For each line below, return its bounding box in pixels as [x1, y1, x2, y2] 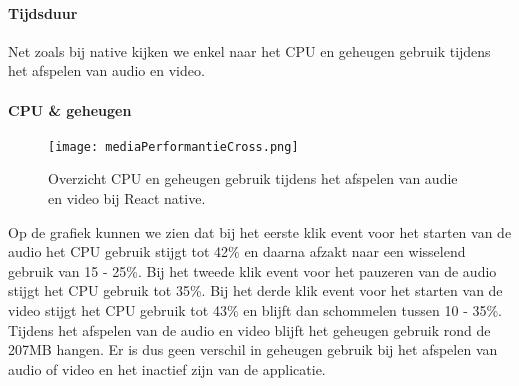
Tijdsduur [8, 2, 78, 23]
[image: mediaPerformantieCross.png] [48, 139, 299, 154]
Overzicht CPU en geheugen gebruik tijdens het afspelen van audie [48, 168, 458, 189]
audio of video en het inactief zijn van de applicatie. [8, 358, 326, 379]
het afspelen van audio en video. [8, 60, 205, 81]
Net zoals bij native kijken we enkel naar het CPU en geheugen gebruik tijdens [8, 40, 491, 61]
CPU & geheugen [8, 99, 132, 120]
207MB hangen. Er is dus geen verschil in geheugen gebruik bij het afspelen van [8, 339, 498, 360]
